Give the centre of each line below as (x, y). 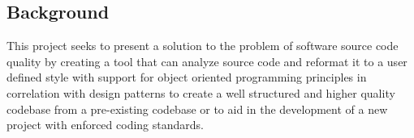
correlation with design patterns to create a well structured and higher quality (201, 92)
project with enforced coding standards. (105, 125)
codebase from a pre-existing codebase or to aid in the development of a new (197, 109)
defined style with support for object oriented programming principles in (187, 77)
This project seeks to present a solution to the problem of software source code (203, 46)
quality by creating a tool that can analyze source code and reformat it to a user (207, 61)
